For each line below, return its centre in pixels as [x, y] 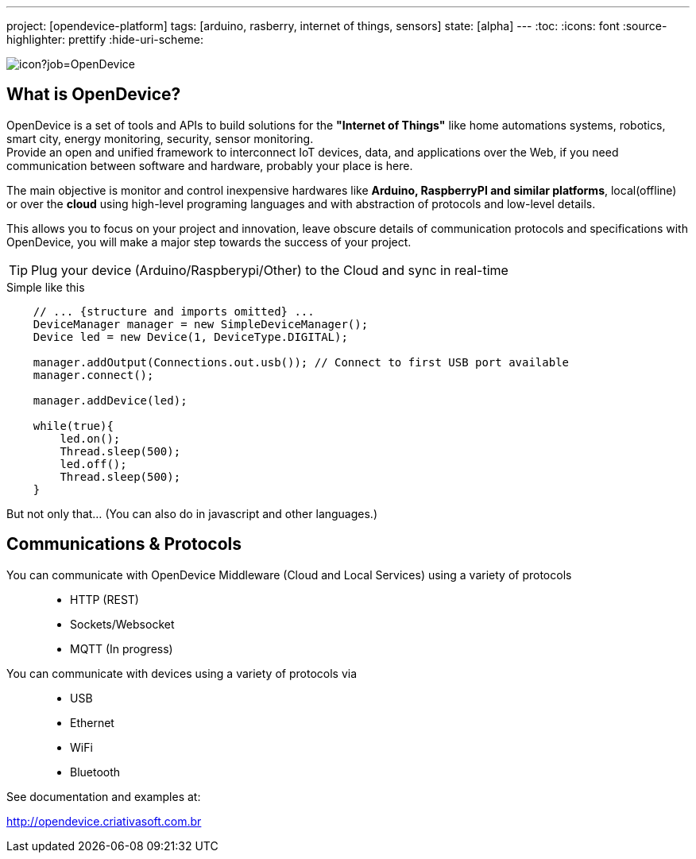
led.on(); [90, 438]
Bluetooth [95, 772]
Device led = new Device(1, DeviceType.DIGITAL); [190, 337]
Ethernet [92, 722]
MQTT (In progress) [122, 648]
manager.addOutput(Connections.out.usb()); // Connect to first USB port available [301, 362]
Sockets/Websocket [122, 624]
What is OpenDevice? [94, 95]
